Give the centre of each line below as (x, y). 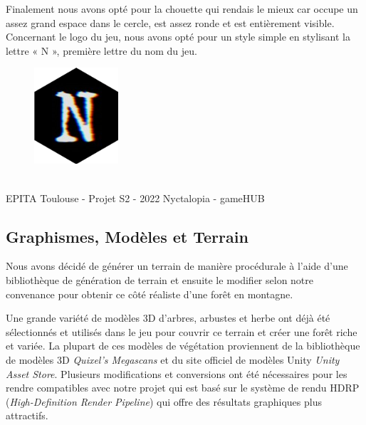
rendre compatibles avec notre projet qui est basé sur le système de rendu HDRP (183, 388)
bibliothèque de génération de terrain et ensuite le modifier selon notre (160, 279)
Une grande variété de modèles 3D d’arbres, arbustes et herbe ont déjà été (168, 318)
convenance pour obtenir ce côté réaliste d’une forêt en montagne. (150, 294)
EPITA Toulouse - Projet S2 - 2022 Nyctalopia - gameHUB (135, 198)
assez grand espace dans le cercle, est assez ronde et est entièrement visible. (170, 22)
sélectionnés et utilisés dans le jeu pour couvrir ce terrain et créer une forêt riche (182, 331)
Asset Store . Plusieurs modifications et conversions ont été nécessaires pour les (177, 373)
